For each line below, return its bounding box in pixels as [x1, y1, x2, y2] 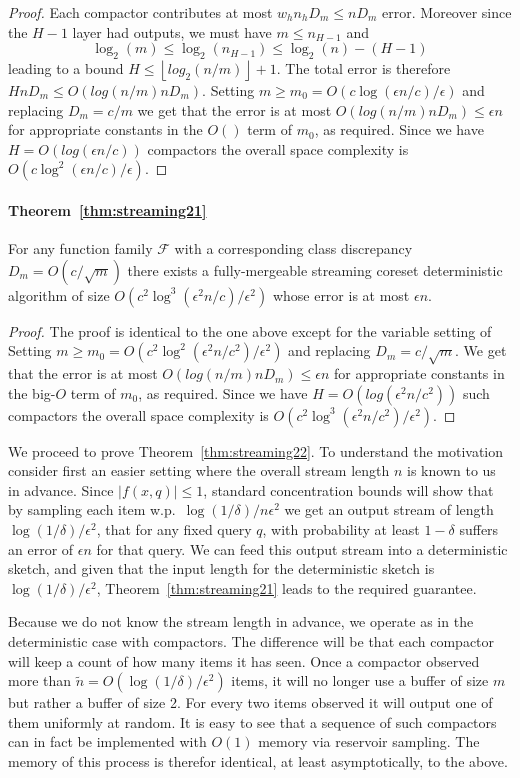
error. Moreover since [382, 2, 512, 22]
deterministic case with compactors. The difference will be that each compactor [8, 631, 495, 652]
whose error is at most [272, 284, 410, 305]
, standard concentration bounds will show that [203, 479, 494, 500]
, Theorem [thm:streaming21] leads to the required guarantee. [96, 577, 477, 598]
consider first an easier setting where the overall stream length [8, 460, 390, 481]
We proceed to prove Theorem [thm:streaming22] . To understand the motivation [8, 440, 504, 461]
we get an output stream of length [284, 499, 494, 520]
